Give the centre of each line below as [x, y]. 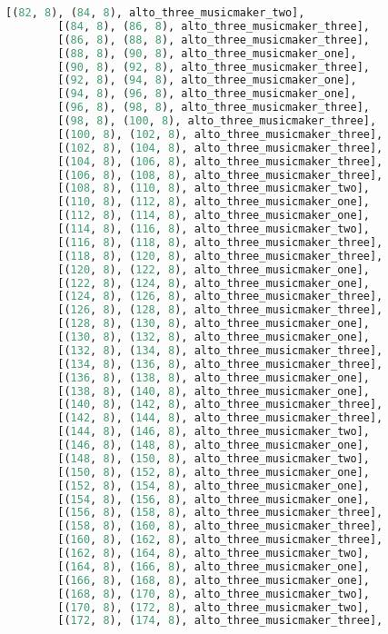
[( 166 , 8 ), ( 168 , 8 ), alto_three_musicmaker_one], [214, 580]
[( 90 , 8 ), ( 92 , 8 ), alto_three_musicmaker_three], [214, 67]
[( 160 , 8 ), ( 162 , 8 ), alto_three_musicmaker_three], [220, 540]
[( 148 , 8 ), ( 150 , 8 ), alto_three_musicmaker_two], [214, 458]
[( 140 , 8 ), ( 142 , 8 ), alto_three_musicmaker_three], [220, 405]
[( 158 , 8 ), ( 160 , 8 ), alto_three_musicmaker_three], [220, 526]
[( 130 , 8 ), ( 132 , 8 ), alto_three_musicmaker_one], [214, 337]
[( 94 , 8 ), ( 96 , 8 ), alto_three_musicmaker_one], [207, 94]
